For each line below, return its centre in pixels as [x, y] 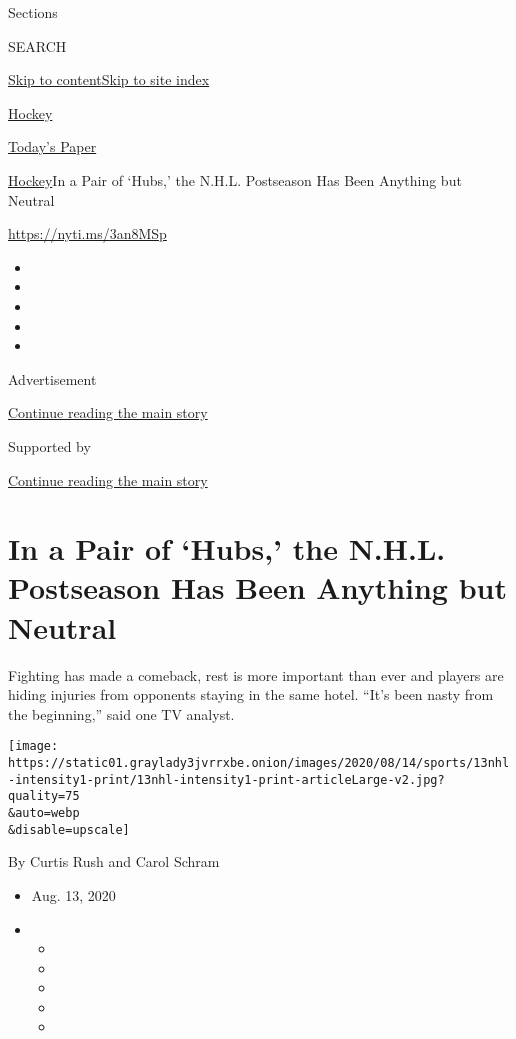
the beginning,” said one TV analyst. [121, 713]
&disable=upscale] [69, 829]
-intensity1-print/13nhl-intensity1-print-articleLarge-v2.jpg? [226, 779]
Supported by [49, 445]
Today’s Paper [52, 146]
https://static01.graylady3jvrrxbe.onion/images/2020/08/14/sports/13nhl [259, 763]
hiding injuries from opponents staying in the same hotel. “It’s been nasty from [251, 694]
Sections [33, 12]
